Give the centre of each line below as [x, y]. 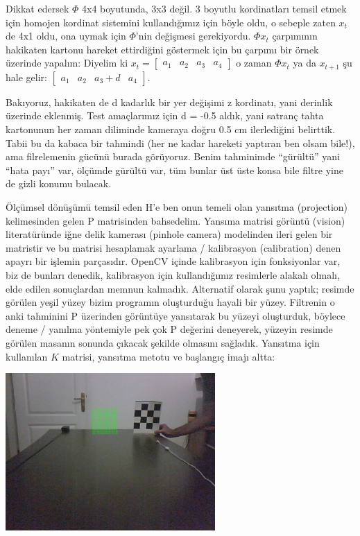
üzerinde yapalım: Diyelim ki [67, 63]
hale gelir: [26, 77]
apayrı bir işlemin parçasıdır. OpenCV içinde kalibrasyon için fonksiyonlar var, [173, 261]
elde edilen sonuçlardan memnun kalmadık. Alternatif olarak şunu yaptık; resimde [180, 288]
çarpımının [295, 36]
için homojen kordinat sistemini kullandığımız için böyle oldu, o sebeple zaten [171, 22]
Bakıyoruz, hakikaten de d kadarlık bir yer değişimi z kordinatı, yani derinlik [169, 102]
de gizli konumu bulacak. [59, 183]
